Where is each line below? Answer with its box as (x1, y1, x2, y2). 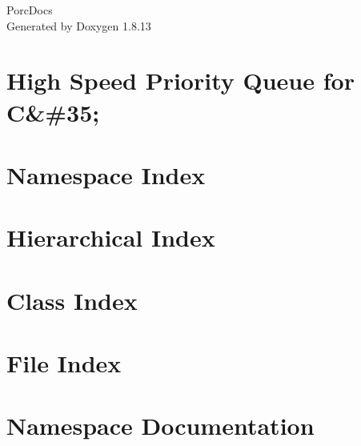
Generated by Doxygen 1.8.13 (6, 17, 151, 34)
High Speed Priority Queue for (6, 64, 355, 97)
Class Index (6, 283, 138, 316)
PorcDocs (6, 2, 53, 18)
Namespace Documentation (6, 409, 315, 442)
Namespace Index (6, 158, 206, 191)
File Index (6, 347, 122, 380)
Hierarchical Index (6, 221, 215, 254)
